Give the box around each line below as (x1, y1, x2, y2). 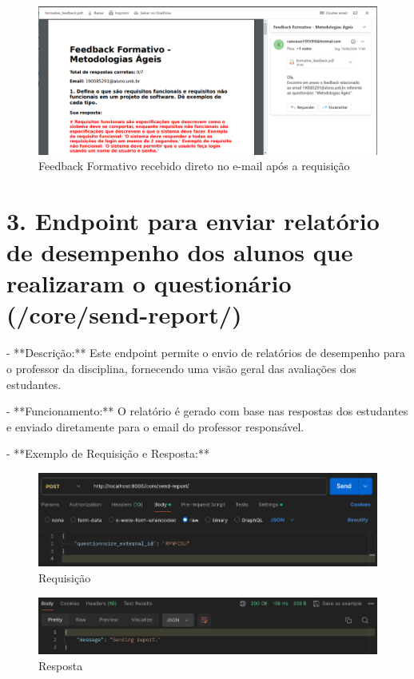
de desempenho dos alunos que (6, 236, 353, 268)
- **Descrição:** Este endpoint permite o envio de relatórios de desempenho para (6, 344, 406, 361)
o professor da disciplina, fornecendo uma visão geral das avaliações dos (6, 359, 356, 376)
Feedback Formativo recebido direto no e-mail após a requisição (38, 157, 350, 174)
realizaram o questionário (6, 267, 292, 300)
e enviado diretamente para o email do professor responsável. (6, 418, 305, 435)
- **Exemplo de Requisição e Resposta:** (6, 445, 209, 462)
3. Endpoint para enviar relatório (6, 204, 380, 236)
